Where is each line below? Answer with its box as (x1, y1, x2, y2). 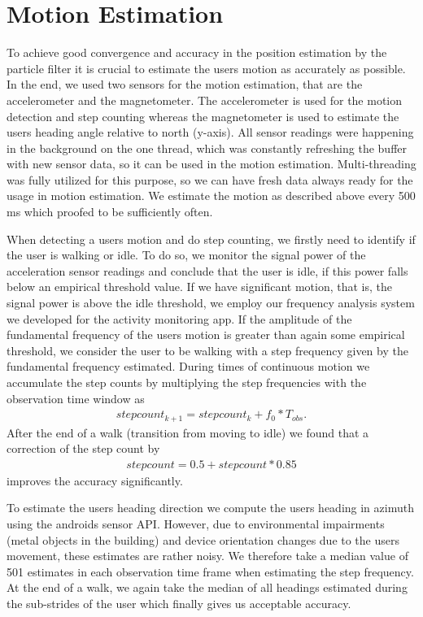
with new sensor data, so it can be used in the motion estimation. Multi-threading (7, 155, 416, 172)
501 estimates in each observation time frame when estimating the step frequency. (7, 563, 414, 580)
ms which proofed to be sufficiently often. (7, 203, 213, 220)
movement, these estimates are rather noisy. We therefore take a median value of (7, 547, 408, 564)
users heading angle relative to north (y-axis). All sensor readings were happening (7, 124, 414, 141)
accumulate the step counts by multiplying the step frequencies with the (7, 374, 367, 390)
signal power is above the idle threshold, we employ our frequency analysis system (7, 294, 415, 311)
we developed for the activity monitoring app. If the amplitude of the (7, 310, 352, 327)
